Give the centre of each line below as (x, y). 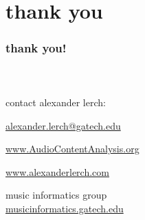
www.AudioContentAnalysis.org (72, 149)
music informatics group (56, 195)
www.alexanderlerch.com (57, 171)
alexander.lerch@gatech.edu (63, 125)
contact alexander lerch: (56, 102)
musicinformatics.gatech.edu (65, 208)
